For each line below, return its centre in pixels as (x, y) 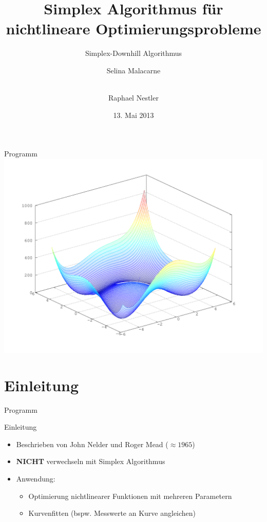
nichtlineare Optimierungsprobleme (133, 28)
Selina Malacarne (133, 70)
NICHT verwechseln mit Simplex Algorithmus (91, 461)
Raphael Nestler (133, 98)
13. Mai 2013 (133, 115)
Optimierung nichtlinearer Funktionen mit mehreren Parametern (130, 496)
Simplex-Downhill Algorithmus (133, 53)
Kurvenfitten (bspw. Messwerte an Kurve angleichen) (112, 513)
